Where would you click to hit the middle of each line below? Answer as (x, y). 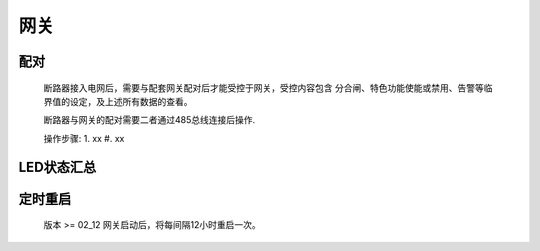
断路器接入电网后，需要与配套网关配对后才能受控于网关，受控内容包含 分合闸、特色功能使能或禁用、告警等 (263, 87)
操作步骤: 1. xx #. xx (84, 138)
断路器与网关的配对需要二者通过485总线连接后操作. (149, 120)
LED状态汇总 (57, 166)
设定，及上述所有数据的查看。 (131, 101)
